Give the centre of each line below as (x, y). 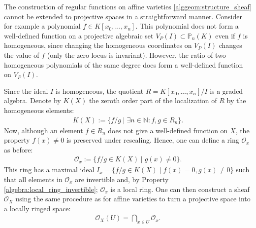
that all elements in (33, 179)
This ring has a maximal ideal (49, 170)
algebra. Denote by (32, 100)
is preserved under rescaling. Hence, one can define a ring (153, 140)
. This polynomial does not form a (187, 26)
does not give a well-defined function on (168, 130)
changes (230, 45)
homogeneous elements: (39, 110)
